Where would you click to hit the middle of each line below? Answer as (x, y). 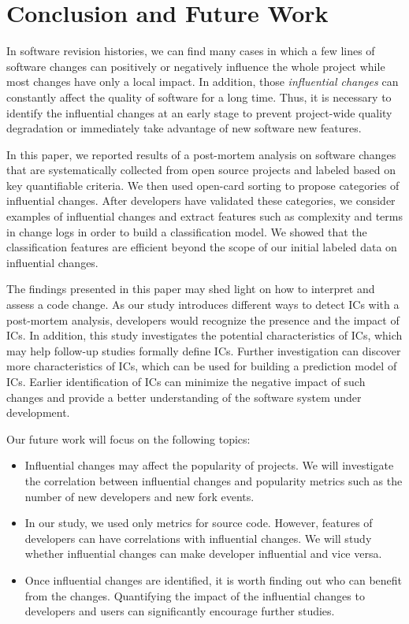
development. (38, 412)
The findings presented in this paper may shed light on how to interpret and (191, 289)
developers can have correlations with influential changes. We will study (198, 538)
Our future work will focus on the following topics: (128, 438)
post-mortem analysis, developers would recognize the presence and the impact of (203, 319)
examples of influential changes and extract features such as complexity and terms (204, 216)
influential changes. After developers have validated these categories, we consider (201, 201)
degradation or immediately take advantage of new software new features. (184, 128)
